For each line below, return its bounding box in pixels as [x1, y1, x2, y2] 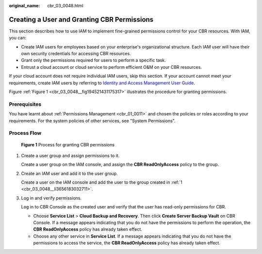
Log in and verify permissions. [21, 195, 82, 201]
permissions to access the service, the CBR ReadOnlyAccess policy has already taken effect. [33, 240, 221, 246]
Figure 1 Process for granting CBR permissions [21, 142, 115, 147]
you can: [9, 35, 27, 41]
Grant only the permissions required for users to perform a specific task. [21, 57, 166, 63]
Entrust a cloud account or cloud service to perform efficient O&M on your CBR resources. [21, 64, 202, 70]
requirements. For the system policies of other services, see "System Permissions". [9, 118, 176, 124]
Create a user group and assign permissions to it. [21, 153, 120, 159]
